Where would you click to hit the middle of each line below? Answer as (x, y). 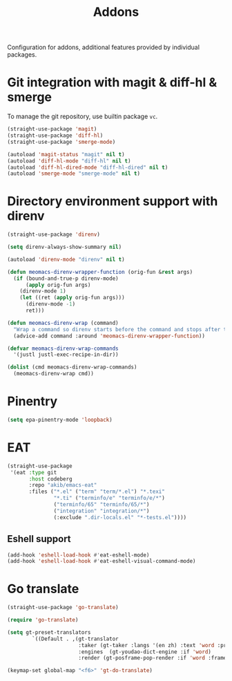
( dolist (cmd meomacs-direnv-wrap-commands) (72, 367)
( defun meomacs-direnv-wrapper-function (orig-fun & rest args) (100, 272)
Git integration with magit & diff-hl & (112, 83)
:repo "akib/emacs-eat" (63, 485)
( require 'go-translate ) (43, 620)
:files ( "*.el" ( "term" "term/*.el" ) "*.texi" (97, 492)
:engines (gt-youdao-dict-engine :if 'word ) (145, 652)
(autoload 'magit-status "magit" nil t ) (66, 154)
